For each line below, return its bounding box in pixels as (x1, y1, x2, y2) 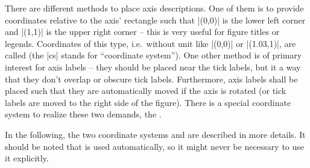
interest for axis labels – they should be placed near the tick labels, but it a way (5, 60, 301, 73)
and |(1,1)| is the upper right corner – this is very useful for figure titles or (5, 25, 280, 38)
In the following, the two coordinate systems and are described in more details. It (5, 128, 306, 140)
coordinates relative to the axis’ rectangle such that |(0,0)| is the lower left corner (5, 13, 306, 26)
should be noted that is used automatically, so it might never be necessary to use (5, 140, 305, 152)
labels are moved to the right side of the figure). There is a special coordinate (5, 96, 291, 108)
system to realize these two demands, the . (5, 108, 162, 120)
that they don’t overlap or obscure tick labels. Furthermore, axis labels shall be (5, 72, 298, 85)
